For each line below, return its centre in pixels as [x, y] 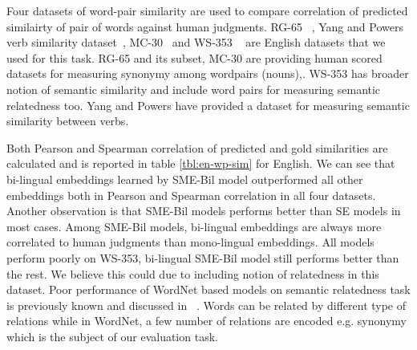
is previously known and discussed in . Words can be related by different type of [206, 305]
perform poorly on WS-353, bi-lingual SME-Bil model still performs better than [203, 257]
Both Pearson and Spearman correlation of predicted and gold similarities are [197, 147]
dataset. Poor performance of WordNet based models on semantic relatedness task [208, 289]
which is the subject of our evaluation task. [112, 336]
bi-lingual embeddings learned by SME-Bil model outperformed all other [185, 179]
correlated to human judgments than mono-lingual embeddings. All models [190, 242]
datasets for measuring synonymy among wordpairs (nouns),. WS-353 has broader [208, 73]
